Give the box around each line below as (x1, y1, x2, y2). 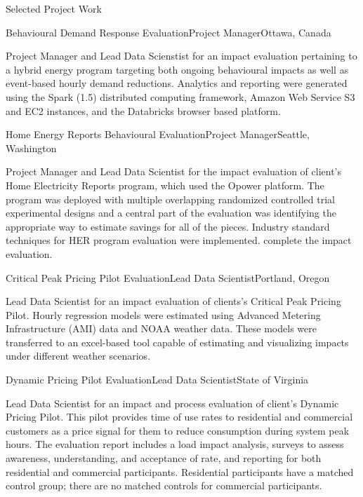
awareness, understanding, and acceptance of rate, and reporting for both (6, 451, 322, 465)
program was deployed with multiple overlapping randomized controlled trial (6, 191, 335, 206)
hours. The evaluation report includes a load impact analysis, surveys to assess (6, 437, 344, 451)
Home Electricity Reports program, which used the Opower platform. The (6, 177, 324, 192)
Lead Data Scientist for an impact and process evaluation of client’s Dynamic (6, 395, 339, 410)
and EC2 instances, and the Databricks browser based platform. (6, 103, 281, 118)
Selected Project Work (6, 1, 102, 15)
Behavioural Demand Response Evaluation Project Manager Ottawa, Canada (6, 25, 331, 39)
